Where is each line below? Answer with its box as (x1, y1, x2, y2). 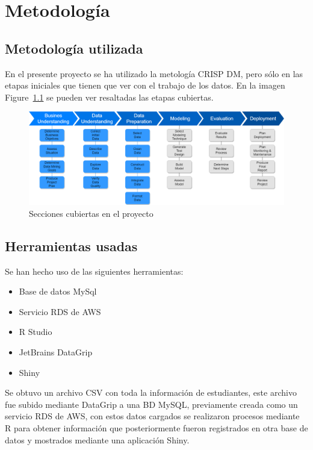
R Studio (19, 325, 52, 338)
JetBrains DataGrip (19, 345, 93, 358)
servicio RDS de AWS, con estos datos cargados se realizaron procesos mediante (5, 410, 300, 422)
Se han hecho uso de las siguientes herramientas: (5, 264, 184, 277)
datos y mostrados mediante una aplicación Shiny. (5, 433, 190, 446)
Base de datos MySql (19, 285, 97, 298)
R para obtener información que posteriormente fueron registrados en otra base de (5, 421, 308, 434)
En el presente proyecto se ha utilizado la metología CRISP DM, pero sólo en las (5, 67, 303, 80)
